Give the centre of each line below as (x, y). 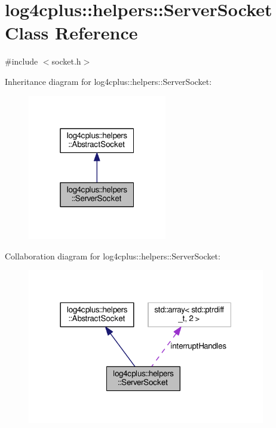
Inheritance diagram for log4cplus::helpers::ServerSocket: (108, 81)
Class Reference (71, 33)
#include (22, 61)
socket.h (66, 61)
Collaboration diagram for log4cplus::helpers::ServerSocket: (113, 256)
